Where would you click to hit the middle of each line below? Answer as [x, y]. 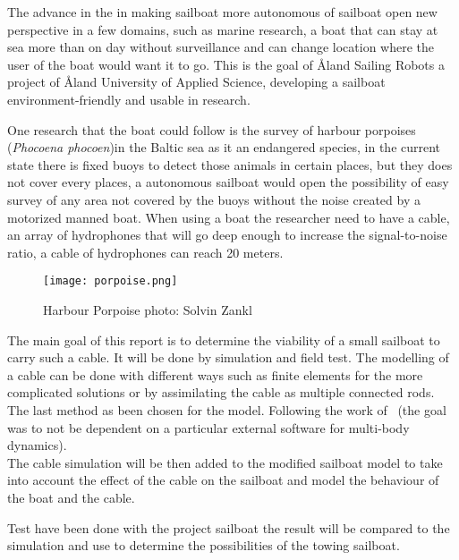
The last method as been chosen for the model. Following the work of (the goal [227, 409]
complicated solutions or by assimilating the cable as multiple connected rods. [221, 392]
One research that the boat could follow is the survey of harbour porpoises [212, 129]
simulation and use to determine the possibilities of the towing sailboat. [204, 545]
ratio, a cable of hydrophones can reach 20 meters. [145, 252]
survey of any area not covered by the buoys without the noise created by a [214, 199]
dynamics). [37, 445]
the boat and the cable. [71, 497]
